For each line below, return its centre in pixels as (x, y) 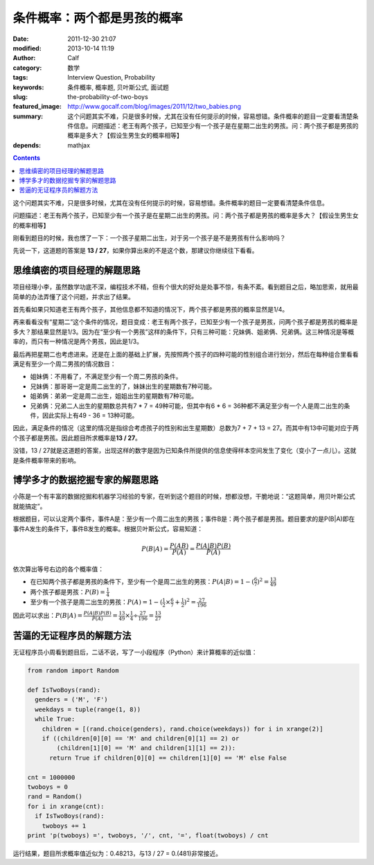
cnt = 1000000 (51, 777)
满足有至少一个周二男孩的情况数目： (64, 364)
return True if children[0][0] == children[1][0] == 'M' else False (168, 758)
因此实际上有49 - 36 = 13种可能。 (90, 415)
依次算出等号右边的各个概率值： (58, 569)
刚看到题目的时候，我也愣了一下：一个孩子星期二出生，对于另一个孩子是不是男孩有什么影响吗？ (149, 238)
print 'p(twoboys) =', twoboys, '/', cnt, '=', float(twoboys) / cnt (148, 835)
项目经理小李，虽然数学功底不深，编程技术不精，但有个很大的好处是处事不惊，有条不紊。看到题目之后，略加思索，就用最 (186, 287)
